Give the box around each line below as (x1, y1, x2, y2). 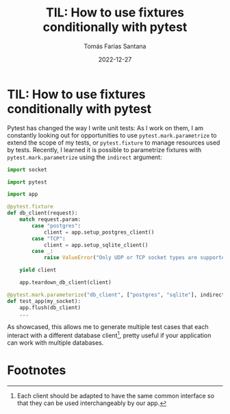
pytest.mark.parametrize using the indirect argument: (7, 153, 162, 161)
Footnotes (7, 363, 66, 378)
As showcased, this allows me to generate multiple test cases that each (7, 323, 209, 331)
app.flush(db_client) (19, 304, 81, 311)
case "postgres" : (31, 222, 81, 229)
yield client (19, 267, 57, 273)
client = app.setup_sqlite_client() (43, 241, 149, 248)
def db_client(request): (7, 210, 78, 217)
